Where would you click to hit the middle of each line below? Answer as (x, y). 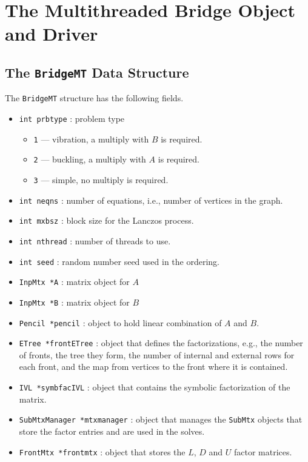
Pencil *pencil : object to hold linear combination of (120, 322)
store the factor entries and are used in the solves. (112, 431)
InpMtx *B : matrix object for (74, 302)
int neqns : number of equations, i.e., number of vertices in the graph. (151, 200)
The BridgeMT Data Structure (97, 72)
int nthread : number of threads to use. (95, 240)
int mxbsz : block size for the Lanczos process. (106, 220)
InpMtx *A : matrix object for (74, 282)
